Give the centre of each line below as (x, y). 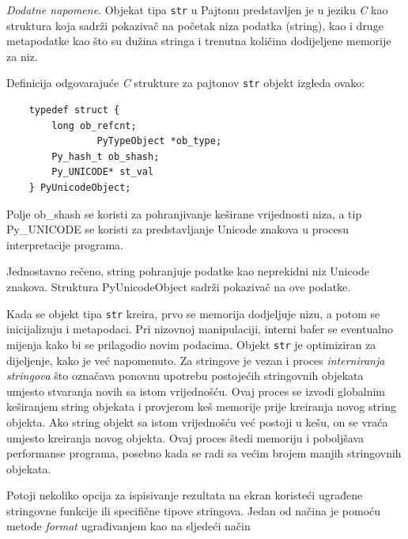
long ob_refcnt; (94, 125)
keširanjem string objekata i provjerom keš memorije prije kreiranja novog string (202, 406)
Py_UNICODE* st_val (103, 172)
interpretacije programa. (65, 244)
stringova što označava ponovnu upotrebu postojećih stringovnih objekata (185, 376)
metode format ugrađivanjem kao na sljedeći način (128, 526)
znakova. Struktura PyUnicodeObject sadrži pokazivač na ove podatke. (179, 287)
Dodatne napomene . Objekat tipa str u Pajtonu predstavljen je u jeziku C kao (197, 9)
